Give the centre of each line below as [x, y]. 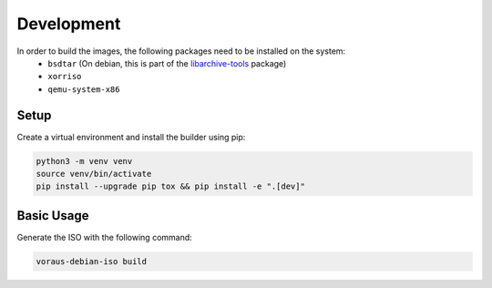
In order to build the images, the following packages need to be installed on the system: [181, 51]
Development [69, 24]
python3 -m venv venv [84, 161]
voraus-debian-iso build [92, 261]
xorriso [65, 77]
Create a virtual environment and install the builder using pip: [131, 137]
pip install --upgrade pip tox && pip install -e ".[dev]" [170, 186]
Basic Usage [53, 216]
